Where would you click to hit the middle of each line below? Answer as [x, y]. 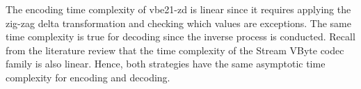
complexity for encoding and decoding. [88, 77]
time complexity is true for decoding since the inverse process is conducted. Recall [180, 37]
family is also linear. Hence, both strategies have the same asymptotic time [166, 64]
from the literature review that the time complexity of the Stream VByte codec [175, 50]
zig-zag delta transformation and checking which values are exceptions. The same [178, 23]
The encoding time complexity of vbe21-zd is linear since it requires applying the [178, 9]
